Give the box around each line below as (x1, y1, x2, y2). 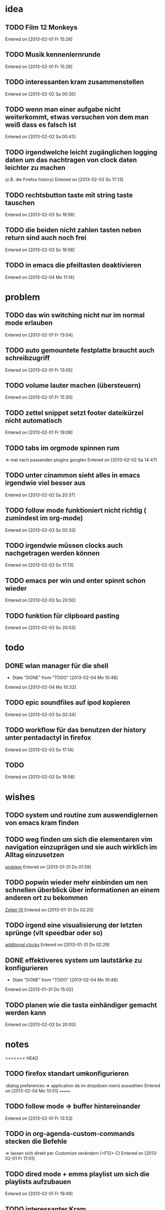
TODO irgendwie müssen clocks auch (5, 541, 123, 550)
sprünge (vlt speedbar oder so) (5, 929, 103, 937)
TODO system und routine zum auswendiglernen (5, 811, 158, 820)
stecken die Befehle (5, 1137, 67, 1146)
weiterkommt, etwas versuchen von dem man (5, 113, 149, 121)
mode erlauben (5, 319, 53, 327)
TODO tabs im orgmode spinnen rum (5, 444, 120, 452)
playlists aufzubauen (5, 1177, 71, 1186)
